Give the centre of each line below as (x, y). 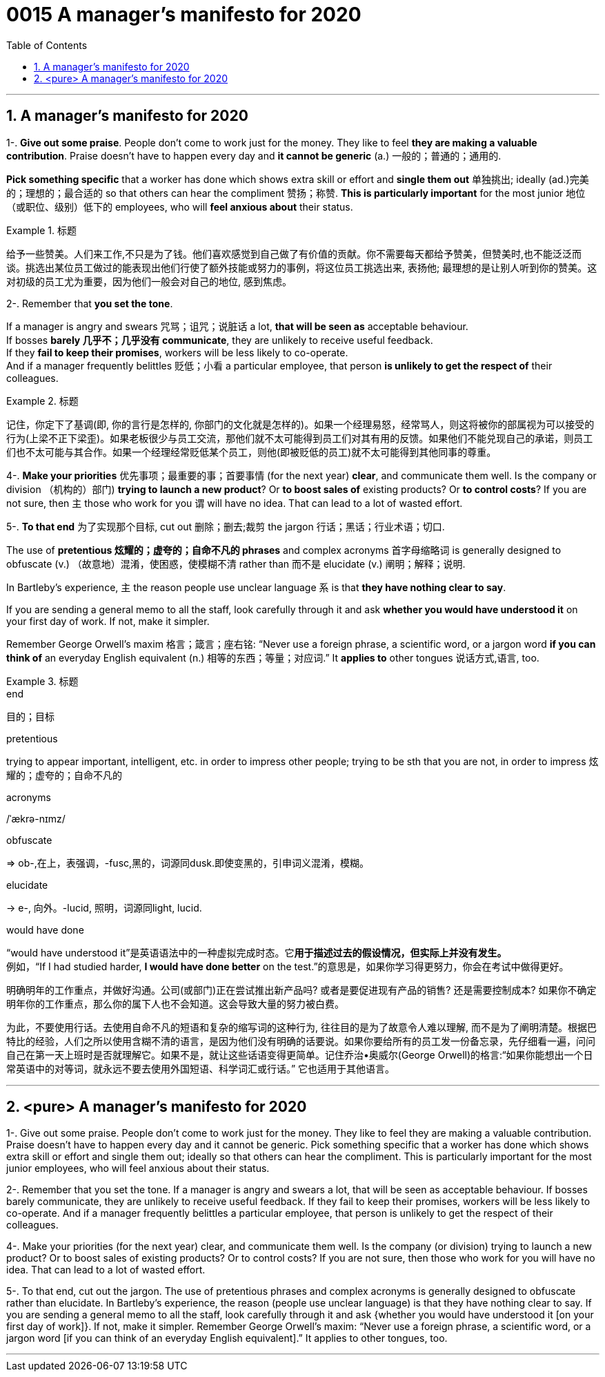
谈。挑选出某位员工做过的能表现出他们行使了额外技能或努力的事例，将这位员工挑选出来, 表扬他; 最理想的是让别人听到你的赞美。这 (302, 267)
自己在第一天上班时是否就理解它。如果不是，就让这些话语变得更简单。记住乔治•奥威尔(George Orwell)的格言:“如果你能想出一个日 (300, 1055)
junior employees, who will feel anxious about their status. (138, 1168)
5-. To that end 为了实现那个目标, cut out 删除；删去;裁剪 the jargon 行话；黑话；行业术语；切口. (226, 526)
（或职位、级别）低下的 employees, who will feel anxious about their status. (180, 206)
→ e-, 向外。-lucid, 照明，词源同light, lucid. (104, 907)
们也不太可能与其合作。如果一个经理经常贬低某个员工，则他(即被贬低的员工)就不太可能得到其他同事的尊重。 (251, 452)
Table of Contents (47, 45)
